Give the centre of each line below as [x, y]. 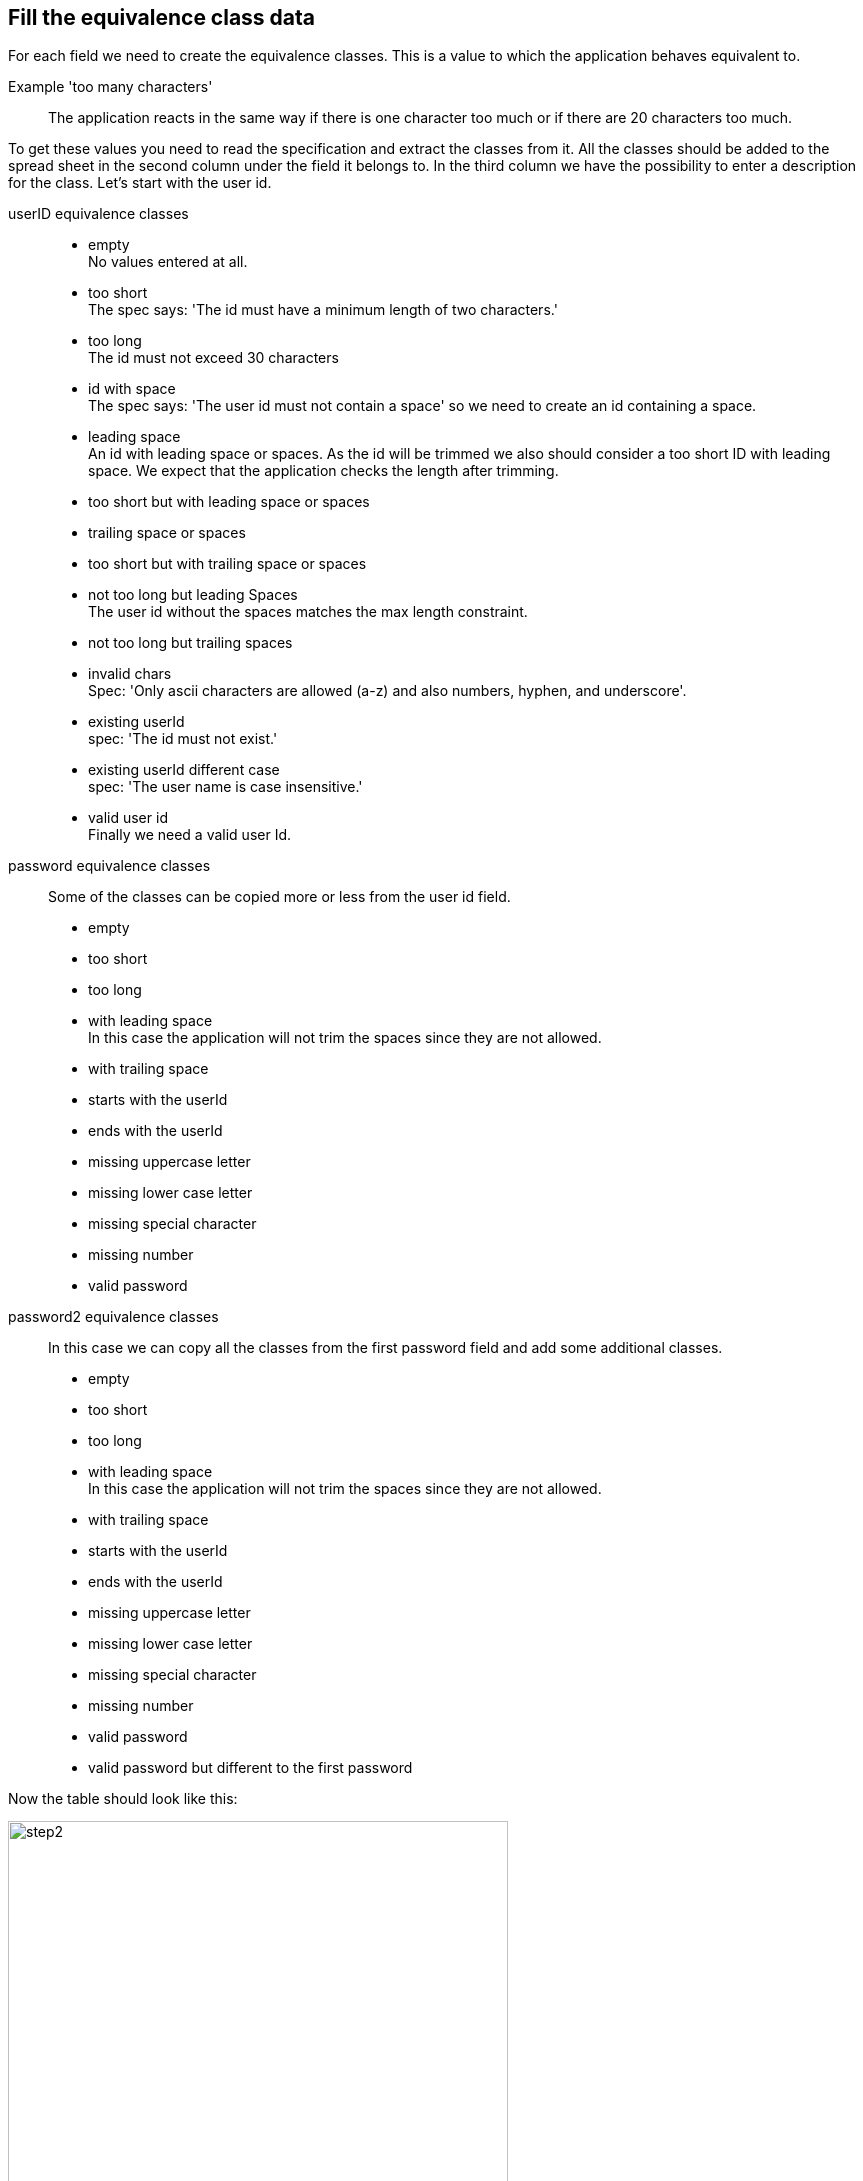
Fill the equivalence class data [162, 17]
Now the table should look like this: [123, 1799]
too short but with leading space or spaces [229, 502]
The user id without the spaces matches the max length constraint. [308, 612]
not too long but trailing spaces [190, 643]
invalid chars [130, 674]
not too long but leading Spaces [193, 595]
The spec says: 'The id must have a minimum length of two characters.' [323, 310]
